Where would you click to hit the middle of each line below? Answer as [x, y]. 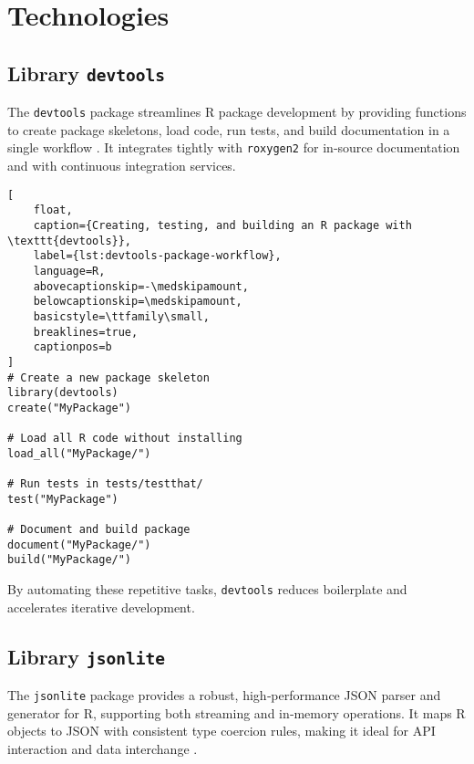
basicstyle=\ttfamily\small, [121, 316]
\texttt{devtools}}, [70, 241]
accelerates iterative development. [101, 607]
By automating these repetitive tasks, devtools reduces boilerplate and [207, 589]
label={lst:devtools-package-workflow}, [157, 256]
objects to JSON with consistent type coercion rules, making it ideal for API [222, 731]
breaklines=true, [86, 332]
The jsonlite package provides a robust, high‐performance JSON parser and [224, 695]
